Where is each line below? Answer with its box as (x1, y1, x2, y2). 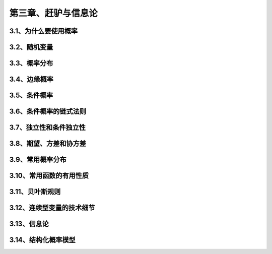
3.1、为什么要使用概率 (9, 27, 78, 35)
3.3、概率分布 (9, 59, 53, 68)
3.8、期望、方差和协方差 (9, 139, 87, 148)
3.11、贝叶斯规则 (9, 187, 61, 196)
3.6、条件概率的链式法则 (9, 107, 87, 116)
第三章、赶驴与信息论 (9, 8, 98, 19)
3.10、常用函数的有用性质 (9, 171, 89, 180)
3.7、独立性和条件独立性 (9, 123, 86, 132)
